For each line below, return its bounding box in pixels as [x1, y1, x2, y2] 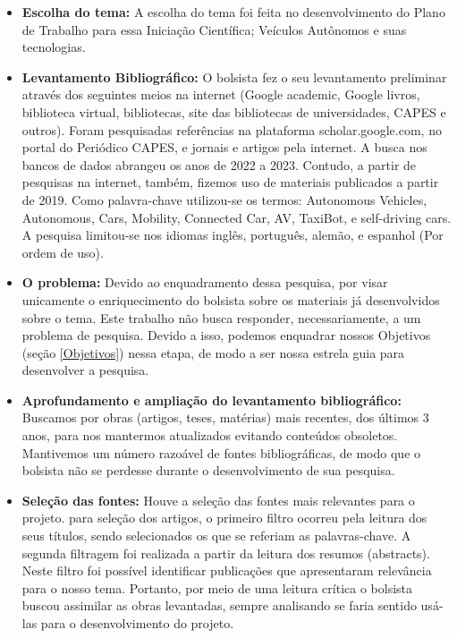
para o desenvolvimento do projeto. [40, 614, 234, 632]
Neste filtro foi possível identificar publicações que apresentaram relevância [21, 561, 432, 580]
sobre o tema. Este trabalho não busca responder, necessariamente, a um [21, 308, 421, 327]
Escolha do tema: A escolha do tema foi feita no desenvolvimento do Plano [21, 3, 445, 21]
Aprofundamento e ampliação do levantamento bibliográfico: [21, 390, 402, 409]
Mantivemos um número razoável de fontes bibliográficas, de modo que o [21, 443, 421, 462]
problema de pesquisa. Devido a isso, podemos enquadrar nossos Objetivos [21, 326, 431, 345]
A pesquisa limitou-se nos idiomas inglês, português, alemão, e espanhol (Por [21, 225, 444, 244]
